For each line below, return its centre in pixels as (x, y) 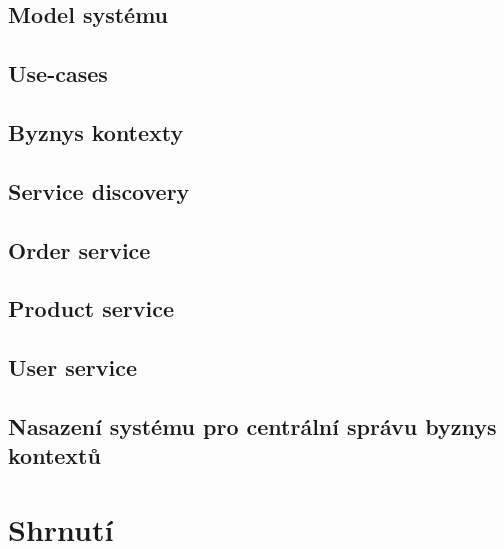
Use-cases (58, 73)
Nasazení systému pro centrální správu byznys (252, 425)
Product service (91, 308)
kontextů (54, 455)
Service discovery (99, 190)
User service (72, 367)
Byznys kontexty (96, 131)
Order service (79, 249)
